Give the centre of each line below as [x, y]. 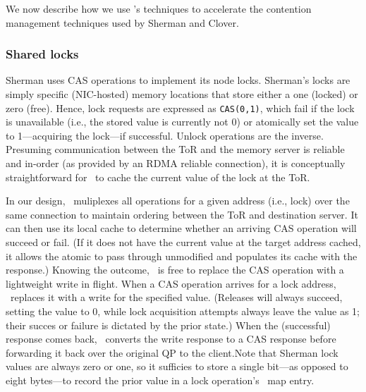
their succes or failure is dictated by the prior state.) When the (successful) [168, 325]
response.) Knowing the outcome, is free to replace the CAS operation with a [175, 270]
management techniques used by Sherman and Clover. [122, 22]
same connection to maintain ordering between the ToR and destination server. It [182, 214]
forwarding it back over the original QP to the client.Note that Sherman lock [172, 352]
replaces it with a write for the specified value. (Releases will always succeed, [176, 297]
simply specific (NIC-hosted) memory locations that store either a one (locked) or [182, 94]
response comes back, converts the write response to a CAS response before [171, 339]
